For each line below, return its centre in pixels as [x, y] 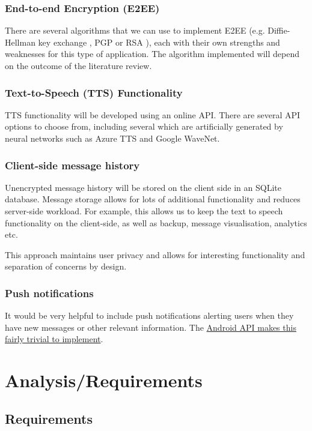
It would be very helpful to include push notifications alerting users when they [149, 315]
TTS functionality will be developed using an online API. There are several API [153, 114]
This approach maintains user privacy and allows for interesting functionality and [155, 254]
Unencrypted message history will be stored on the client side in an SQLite [143, 187]
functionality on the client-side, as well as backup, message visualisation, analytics [156, 222]
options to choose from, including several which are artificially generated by [144, 126]
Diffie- [279, 30]
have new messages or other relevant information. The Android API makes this [151, 327]
